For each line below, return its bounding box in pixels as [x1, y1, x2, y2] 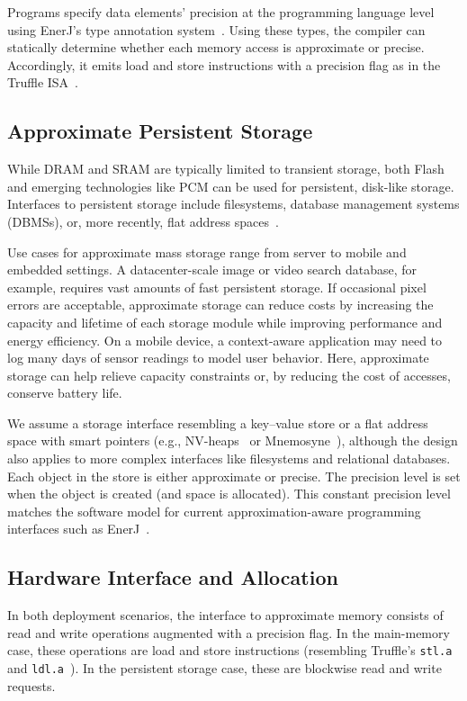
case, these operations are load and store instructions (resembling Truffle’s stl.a [7, 641, 453, 660]
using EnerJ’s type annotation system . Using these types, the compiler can [7, 20, 426, 39]
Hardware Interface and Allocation [7, 563, 338, 591]
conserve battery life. [7, 383, 122, 402]
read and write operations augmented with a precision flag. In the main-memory [7, 623, 450, 642]
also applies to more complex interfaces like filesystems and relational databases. [7, 449, 451, 468]
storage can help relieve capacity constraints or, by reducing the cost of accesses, [7, 365, 451, 384]
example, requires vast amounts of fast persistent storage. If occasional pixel [7, 277, 427, 296]
